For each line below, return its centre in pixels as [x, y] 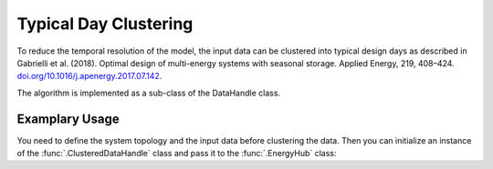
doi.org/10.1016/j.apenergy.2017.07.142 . [89, 76]
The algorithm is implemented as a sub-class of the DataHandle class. [149, 93]
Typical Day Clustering [105, 24]
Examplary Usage [68, 119]
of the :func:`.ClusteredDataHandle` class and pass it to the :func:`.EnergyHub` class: [177, 154]
